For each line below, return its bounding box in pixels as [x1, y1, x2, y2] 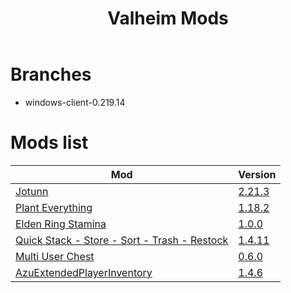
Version [238, 167, 277, 181]
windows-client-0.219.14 [24, 96, 126, 108]
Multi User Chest [15, 249, 95, 263]
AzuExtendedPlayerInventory [15, 265, 153, 279]
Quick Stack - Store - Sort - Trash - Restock [15, 233, 229, 247]
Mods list [10, 132, 89, 154]
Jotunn [15, 184, 49, 198]
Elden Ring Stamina [15, 217, 107, 231]
